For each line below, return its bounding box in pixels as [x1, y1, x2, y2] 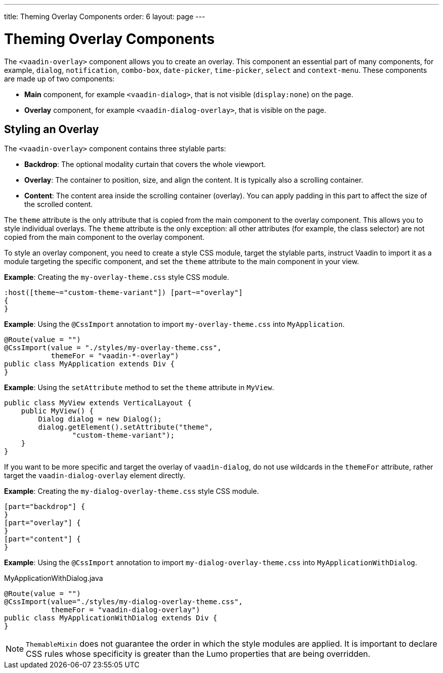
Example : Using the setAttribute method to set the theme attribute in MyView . [4, 383, 275, 392]
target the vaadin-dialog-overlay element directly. [4, 471, 186, 480]
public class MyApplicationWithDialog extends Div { [4, 614, 217, 622]
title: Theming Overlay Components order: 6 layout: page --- [4, 12, 205, 21]
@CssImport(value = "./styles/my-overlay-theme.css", [4, 344, 221, 352]
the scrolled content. [24, 200, 93, 209]
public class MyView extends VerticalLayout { [4, 399, 192, 407]
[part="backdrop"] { [4, 502, 85, 511]
